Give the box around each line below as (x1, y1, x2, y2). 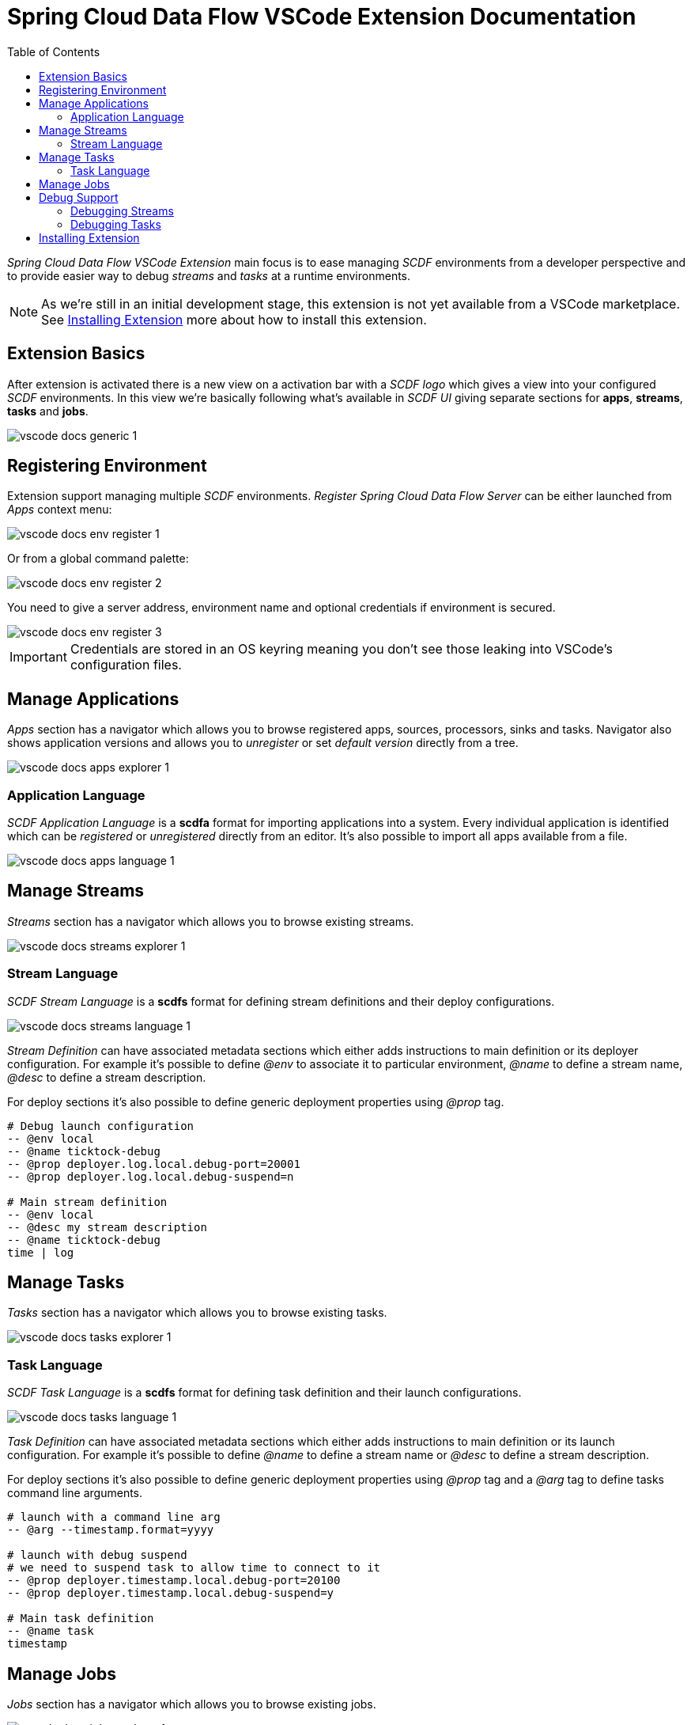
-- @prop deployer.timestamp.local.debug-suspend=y (7, 1587, 334, 1600)
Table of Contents (7, 44, 100, 59)
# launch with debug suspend (7, 1549, 187, 1562)
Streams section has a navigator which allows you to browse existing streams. (7, 914, 414, 928)
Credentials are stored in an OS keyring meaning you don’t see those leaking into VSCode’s (70, 641, 613, 658)
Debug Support (39, 190, 119, 204)
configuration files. (70, 657, 182, 673)
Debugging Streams (70, 203, 174, 218)
